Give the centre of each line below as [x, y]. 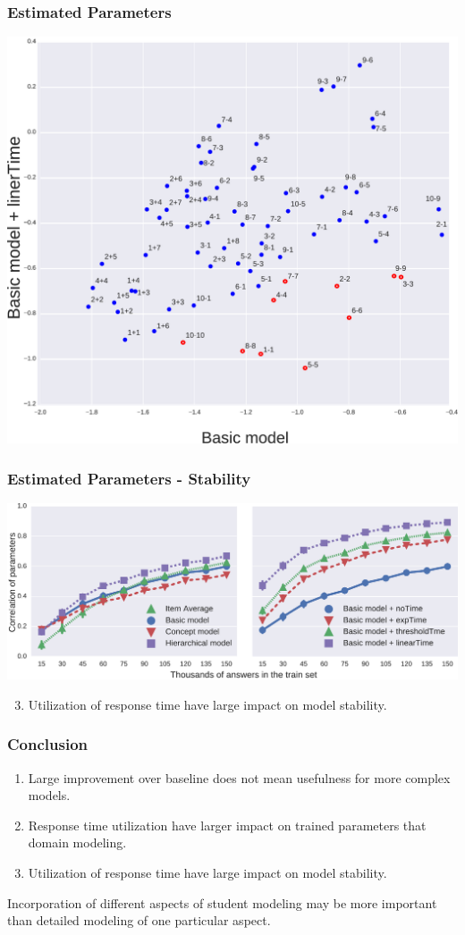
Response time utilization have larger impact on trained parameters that [227, 825]
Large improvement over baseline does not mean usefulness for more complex [239, 777]
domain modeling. [77, 842]
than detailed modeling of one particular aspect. [139, 920]
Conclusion [47, 744]
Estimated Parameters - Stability [129, 478]
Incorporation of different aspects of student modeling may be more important [222, 902]
